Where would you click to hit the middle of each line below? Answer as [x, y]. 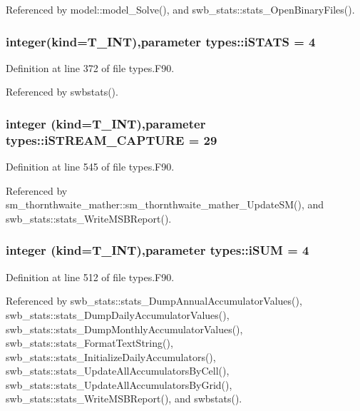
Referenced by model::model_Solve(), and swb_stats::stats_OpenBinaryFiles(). [180, 9]
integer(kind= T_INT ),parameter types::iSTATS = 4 [161, 41]
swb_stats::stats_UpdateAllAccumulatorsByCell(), [118, 371]
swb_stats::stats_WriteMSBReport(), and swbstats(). [124, 399]
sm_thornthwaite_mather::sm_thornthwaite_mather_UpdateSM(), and [165, 204]
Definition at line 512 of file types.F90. [90, 276]
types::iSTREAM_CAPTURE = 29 [112, 139]
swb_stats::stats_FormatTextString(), [89, 343]
